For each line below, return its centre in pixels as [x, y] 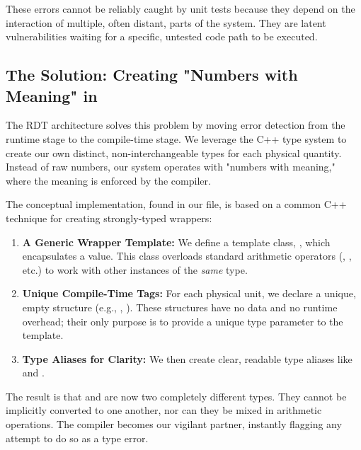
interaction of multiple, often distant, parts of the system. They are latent [166, 22]
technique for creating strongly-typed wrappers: [109, 218]
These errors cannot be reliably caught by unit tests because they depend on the [180, 8]
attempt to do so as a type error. [77, 438]
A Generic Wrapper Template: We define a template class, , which [176, 242]
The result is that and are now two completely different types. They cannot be [176, 396]
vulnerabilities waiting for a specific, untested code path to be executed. [162, 36]
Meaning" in [52, 95]
